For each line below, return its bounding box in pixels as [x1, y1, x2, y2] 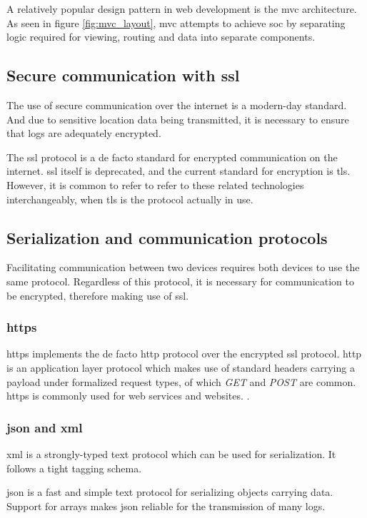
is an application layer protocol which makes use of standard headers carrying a [6, 360, 355, 375]
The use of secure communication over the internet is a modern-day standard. [6, 97, 347, 112]
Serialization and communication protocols [6, 226, 328, 248]
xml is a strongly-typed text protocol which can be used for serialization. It [6, 446, 336, 461]
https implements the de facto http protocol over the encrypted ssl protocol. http [6, 346, 362, 361]
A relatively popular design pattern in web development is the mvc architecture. [6, 1, 357, 16]
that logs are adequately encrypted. [6, 126, 161, 141]
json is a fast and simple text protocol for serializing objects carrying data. [6, 484, 333, 499]
